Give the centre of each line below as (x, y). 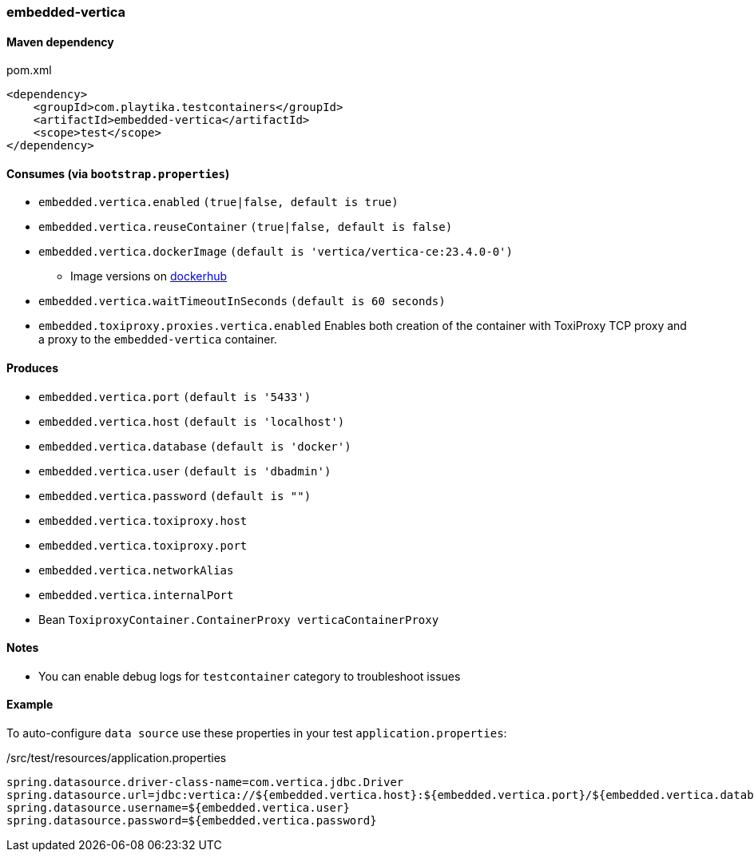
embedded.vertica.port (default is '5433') (175, 397)
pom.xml (29, 70)
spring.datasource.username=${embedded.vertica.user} (178, 808)
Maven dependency (60, 42)
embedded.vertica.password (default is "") (175, 496)
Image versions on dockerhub (149, 276)
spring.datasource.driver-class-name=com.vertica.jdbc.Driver (205, 783)
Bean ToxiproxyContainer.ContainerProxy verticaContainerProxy (239, 619)
